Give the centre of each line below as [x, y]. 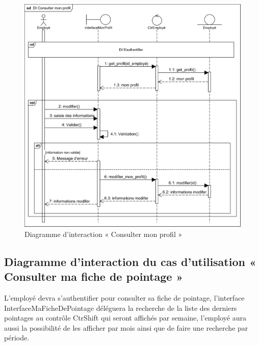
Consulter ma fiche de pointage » [94, 276]
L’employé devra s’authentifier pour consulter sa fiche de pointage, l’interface [124, 298]
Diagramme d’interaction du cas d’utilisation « [130, 261]
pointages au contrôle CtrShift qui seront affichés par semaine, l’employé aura [125, 318]
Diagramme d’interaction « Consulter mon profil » [103, 234]
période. [17, 338]
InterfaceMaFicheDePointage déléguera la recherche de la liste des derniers [121, 308]
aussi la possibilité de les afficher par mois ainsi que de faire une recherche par [126, 327]
